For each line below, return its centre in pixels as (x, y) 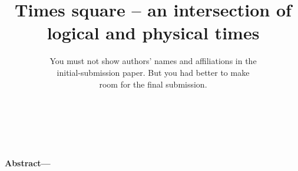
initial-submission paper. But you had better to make (153, 72)
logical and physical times (153, 33)
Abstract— (28, 162)
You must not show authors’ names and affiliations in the (153, 61)
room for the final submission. (153, 84)
